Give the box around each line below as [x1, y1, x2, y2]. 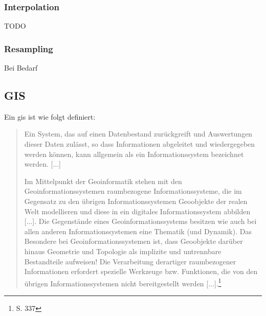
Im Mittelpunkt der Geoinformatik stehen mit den [24, 175, 182, 186]
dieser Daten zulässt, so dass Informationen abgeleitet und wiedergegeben [24, 139, 255, 149]
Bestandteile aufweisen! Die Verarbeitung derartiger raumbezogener [24, 256, 236, 266]
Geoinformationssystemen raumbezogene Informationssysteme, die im [24, 186, 242, 196]
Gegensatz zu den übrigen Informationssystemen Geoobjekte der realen [24, 195, 248, 206]
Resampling [4, 42, 53, 55]
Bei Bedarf [4, 62, 38, 73]
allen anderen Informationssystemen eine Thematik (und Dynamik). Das [24, 225, 252, 236]
